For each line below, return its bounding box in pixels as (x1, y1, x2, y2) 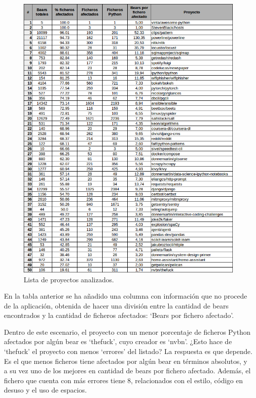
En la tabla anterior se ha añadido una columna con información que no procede (4, 291, 247, 301)
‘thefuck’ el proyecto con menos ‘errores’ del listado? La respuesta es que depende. (4, 346, 253, 356)
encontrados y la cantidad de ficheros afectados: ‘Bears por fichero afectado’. (4, 310, 234, 320)
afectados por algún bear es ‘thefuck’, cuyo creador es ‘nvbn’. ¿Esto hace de (4, 336, 232, 347)
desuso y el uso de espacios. (4, 385, 87, 395)
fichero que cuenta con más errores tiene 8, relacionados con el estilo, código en (4, 375, 243, 385)
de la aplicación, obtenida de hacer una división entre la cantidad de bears (4, 300, 229, 310)
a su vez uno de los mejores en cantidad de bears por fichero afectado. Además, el (4, 365, 251, 376)
